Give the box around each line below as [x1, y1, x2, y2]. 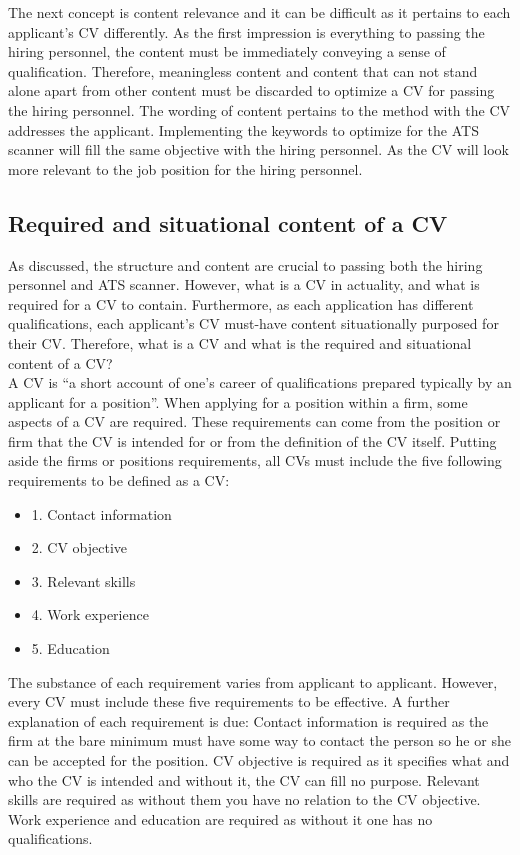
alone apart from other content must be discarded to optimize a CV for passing [8, 80, 495, 101]
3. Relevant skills [31, 570, 136, 591]
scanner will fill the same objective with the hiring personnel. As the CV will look [8, 139, 509, 160]
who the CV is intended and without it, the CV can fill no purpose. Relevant [8, 769, 480, 790]
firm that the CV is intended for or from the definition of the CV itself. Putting [8, 430, 497, 451]
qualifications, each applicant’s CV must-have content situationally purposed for [8, 313, 499, 334]
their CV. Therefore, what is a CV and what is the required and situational [8, 332, 472, 353]
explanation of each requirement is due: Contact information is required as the [8, 710, 489, 731]
